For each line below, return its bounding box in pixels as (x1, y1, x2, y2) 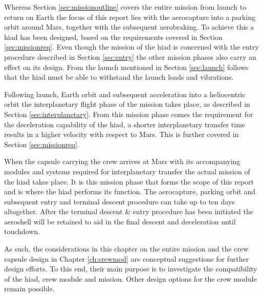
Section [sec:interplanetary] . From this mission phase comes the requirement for (4, 108, 253, 119)
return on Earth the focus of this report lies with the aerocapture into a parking (4, 11, 256, 22)
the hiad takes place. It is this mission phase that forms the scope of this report (4, 176, 254, 187)
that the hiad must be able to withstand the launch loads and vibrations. (4, 72, 234, 82)
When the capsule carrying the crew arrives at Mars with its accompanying (4, 156, 240, 167)
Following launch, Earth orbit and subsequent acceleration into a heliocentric (4, 88, 246, 99)
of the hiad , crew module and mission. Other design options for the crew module (4, 273, 257, 284)
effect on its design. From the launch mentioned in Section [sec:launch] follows (4, 61, 249, 72)
